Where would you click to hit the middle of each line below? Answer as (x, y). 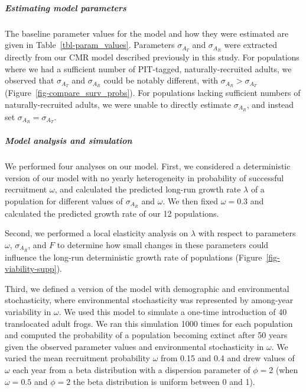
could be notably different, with (161, 80)
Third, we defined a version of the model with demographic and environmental (147, 288)
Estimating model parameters (66, 7)
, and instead (270, 104)
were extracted (251, 45)
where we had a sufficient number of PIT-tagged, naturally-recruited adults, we (148, 68)
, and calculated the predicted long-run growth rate (148, 189)
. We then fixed (191, 200)
